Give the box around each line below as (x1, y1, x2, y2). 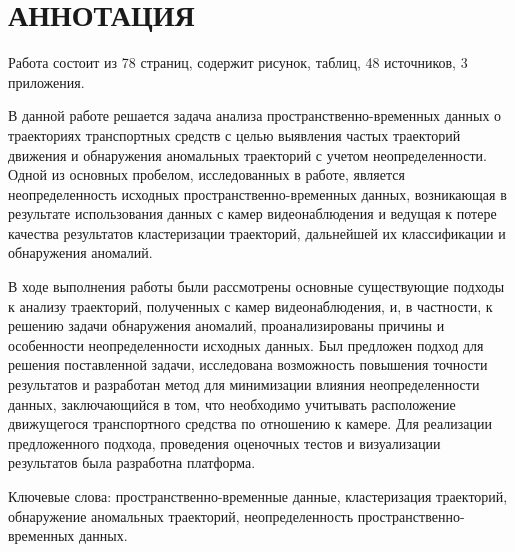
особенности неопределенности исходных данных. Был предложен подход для (8, 334, 484, 355)
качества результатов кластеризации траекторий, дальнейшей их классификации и (8, 222, 506, 243)
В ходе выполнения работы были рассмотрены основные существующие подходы (8, 276, 505, 297)
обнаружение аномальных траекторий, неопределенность (8, 505, 354, 526)
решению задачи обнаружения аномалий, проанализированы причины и (8, 315, 445, 336)
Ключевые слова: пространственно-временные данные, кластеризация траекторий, (8, 486, 508, 506)
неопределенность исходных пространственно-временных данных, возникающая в (8, 183, 507, 204)
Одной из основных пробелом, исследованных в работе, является (8, 164, 405, 185)
